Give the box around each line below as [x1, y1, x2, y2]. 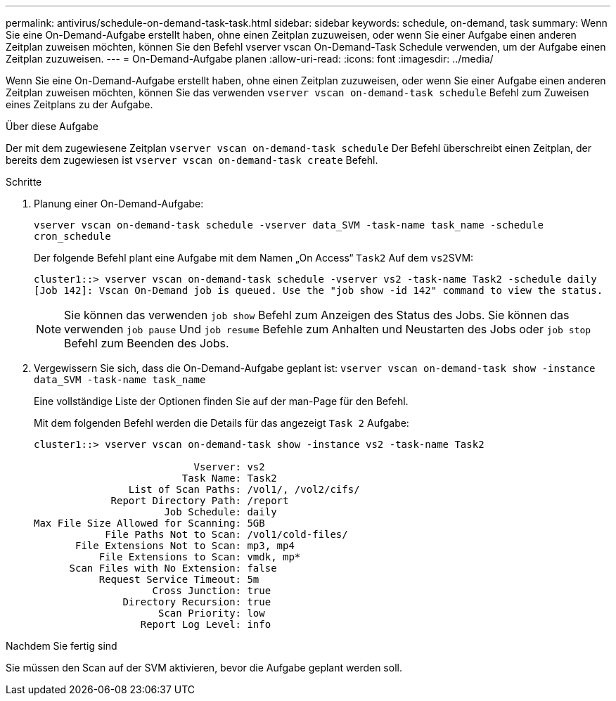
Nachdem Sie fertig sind [6, 640, 117, 652]
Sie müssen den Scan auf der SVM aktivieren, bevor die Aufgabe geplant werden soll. [6, 662, 402, 674]
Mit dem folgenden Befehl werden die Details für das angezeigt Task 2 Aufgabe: [34, 417, 409, 429]
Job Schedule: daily [164, 506, 277, 517]
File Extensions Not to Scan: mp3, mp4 [75, 540, 295, 551]
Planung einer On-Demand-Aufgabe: [34, 198, 204, 210]
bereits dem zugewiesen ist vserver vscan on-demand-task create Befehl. [6, 154, 378, 166]
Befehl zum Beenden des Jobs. [64, 336, 229, 350]
